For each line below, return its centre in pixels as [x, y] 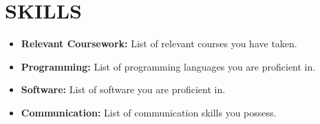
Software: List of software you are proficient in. [123, 89]
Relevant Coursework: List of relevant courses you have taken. [159, 44]
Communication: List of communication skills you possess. [149, 112]
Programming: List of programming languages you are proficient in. [168, 66]
